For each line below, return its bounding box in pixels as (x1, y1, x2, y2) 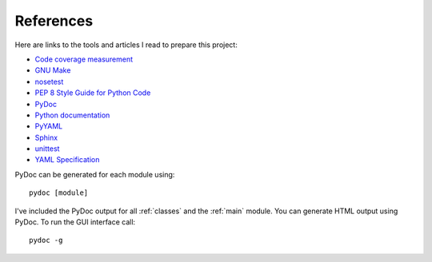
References (14, 12, 94, 30)
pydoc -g (29, 236, 63, 245)
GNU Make (34, 65, 71, 75)
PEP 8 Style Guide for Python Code (34, 88, 151, 97)
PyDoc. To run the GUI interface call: (14, 217, 136, 227)
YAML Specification (34, 155, 100, 165)
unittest (34, 144, 60, 153)
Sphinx (34, 133, 58, 142)
